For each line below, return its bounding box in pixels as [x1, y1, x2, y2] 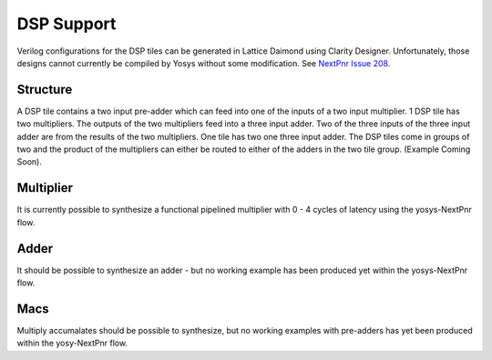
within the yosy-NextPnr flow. [16, 337, 128, 349]
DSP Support [16, 14, 117, 34]
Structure [16, 82, 73, 97]
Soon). [16, 156, 43, 167]
